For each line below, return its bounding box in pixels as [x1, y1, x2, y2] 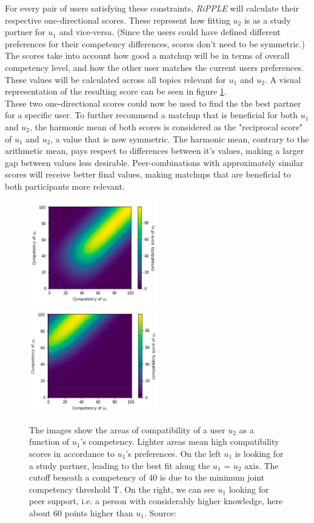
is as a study [244, 13, 291, 26]
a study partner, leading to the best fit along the [29, 459, 210, 471]
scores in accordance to [29, 447, 115, 459]
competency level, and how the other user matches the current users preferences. [5, 61, 304, 73]
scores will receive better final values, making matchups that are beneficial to [5, 168, 291, 181]
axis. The [244, 459, 279, 471]
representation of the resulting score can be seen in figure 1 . [5, 85, 227, 98]
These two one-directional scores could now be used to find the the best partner [5, 96, 301, 109]
